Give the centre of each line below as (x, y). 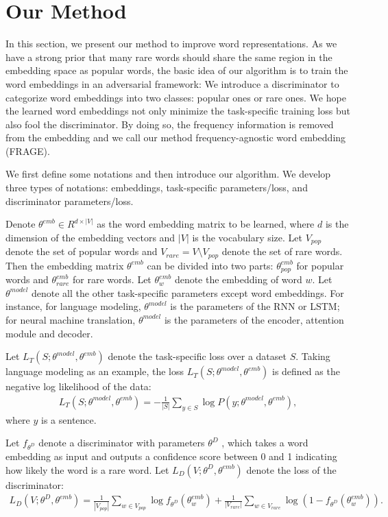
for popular (320, 265)
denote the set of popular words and (82, 251)
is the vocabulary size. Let (247, 237)
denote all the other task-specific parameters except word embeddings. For (188, 292)
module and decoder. (49, 333)
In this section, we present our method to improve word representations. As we (171, 44)
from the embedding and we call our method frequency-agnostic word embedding (176, 137)
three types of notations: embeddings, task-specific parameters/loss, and (157, 188)
